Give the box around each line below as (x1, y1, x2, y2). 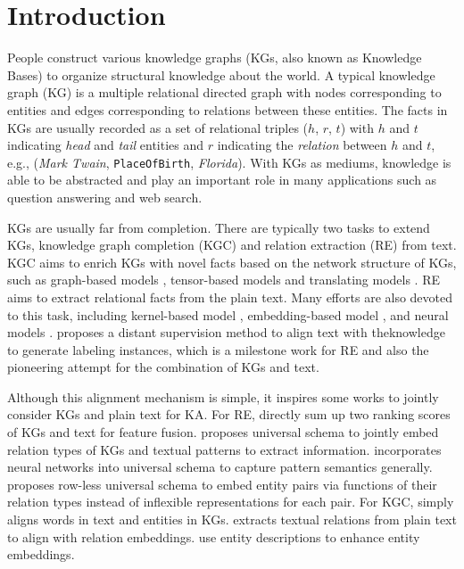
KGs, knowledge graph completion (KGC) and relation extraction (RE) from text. (7, 235, 457, 254)
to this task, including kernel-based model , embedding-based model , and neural (7, 305, 449, 324)
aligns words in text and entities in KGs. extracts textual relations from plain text (7, 510, 457, 529)
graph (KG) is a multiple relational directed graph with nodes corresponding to (7, 83, 442, 102)
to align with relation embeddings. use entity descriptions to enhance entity (7, 527, 420, 546)
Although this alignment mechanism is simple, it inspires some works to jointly (7, 387, 439, 406)
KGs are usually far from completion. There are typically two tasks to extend (7, 218, 430, 236)
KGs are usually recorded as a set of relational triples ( (7, 118, 309, 136)
